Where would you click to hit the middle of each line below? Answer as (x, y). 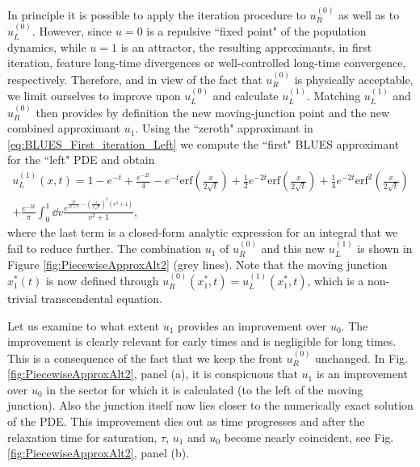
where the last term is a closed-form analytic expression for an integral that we (203, 231)
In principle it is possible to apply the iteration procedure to (157, 14)
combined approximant (64, 128)
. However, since (72, 31)
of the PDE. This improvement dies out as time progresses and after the (186, 421)
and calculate (246, 96)
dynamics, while (47, 46)
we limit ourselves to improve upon (94, 96)
